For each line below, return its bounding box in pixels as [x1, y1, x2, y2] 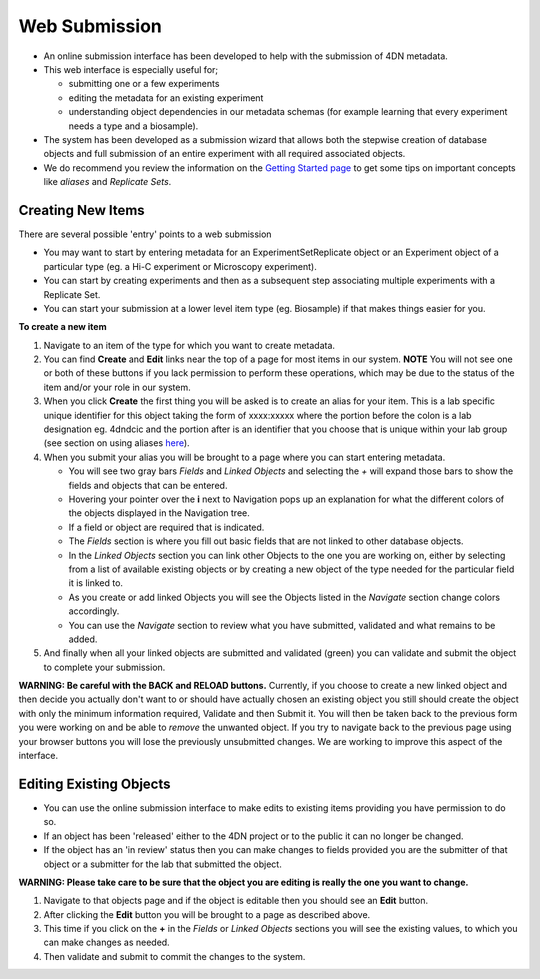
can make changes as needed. [43, 936, 170, 949]
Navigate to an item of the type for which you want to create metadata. [43, 339, 335, 351]
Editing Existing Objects [18, 775, 171, 792]
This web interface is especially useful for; [43, 63, 219, 75]
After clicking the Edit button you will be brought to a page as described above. [43, 908, 371, 920]
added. [68, 633, 98, 645]
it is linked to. [68, 577, 124, 589]
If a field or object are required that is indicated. [68, 521, 265, 533]
